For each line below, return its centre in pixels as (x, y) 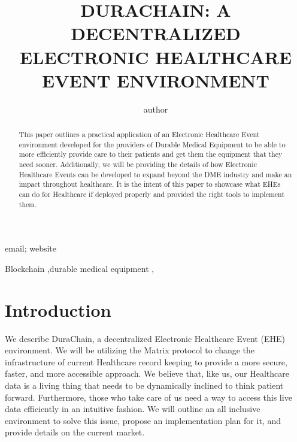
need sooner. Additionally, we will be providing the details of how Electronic (138, 164)
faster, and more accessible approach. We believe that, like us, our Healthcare (147, 373)
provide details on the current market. (75, 432)
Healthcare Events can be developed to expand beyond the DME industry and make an (155, 174)
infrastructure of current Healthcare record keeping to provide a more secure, (146, 361)
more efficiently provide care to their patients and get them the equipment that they (151, 154)
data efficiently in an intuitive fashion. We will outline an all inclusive (133, 409)
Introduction (58, 309)
